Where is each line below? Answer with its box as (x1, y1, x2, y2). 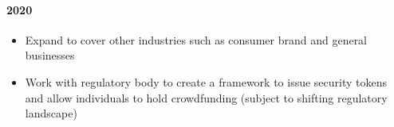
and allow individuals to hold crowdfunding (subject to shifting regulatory (25, 89, 388, 106)
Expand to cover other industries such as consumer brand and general (25, 31, 368, 48)
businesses (25, 47, 75, 63)
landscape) (25, 105, 77, 121)
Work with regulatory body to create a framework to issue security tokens (25, 73, 388, 90)
